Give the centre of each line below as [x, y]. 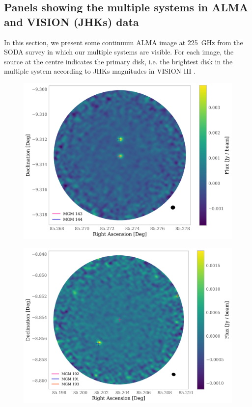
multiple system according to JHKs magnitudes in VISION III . [100, 71]
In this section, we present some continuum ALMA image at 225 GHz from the [124, 42]
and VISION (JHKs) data [71, 21]
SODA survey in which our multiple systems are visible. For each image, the [119, 52]
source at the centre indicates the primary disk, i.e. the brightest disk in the [118, 61]
